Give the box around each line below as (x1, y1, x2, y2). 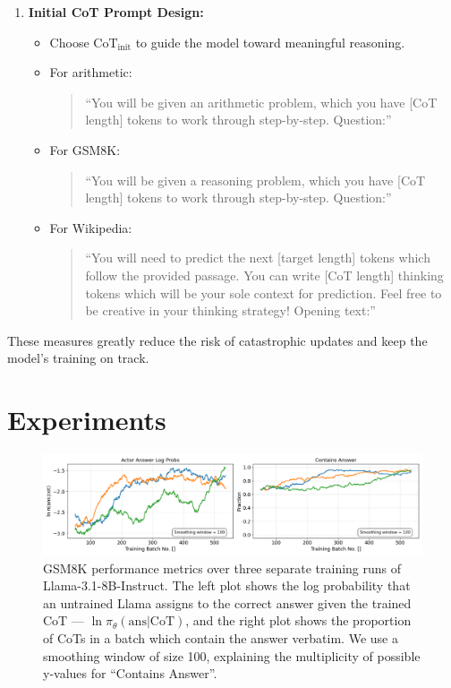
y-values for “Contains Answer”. (43, 664, 217, 683)
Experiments (7, 401, 166, 438)
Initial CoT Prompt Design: (28, 3, 204, 21)
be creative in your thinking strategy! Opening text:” (85, 301, 376, 320)
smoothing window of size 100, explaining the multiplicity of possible (43, 646, 421, 665)
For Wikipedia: (49, 218, 132, 236)
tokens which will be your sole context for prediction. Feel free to (85, 283, 442, 302)
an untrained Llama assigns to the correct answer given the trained (43, 593, 412, 612)
